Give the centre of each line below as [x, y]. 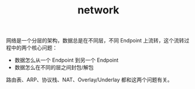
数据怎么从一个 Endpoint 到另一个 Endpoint [66, 60]
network [98, 10]
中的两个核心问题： [34, 48]
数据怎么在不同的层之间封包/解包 [54, 67]
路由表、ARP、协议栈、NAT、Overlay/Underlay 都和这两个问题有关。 [89, 80]
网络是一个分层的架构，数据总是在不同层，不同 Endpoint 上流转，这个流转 [95, 41]
